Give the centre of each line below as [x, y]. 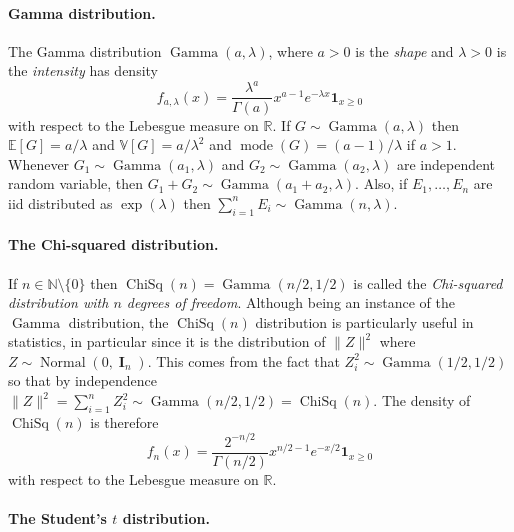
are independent [446, 163]
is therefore [124, 421]
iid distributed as [60, 202]
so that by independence [83, 380]
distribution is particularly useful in [364, 321]
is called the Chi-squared [428, 282]
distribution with [58, 302]
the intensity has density [83, 70]
